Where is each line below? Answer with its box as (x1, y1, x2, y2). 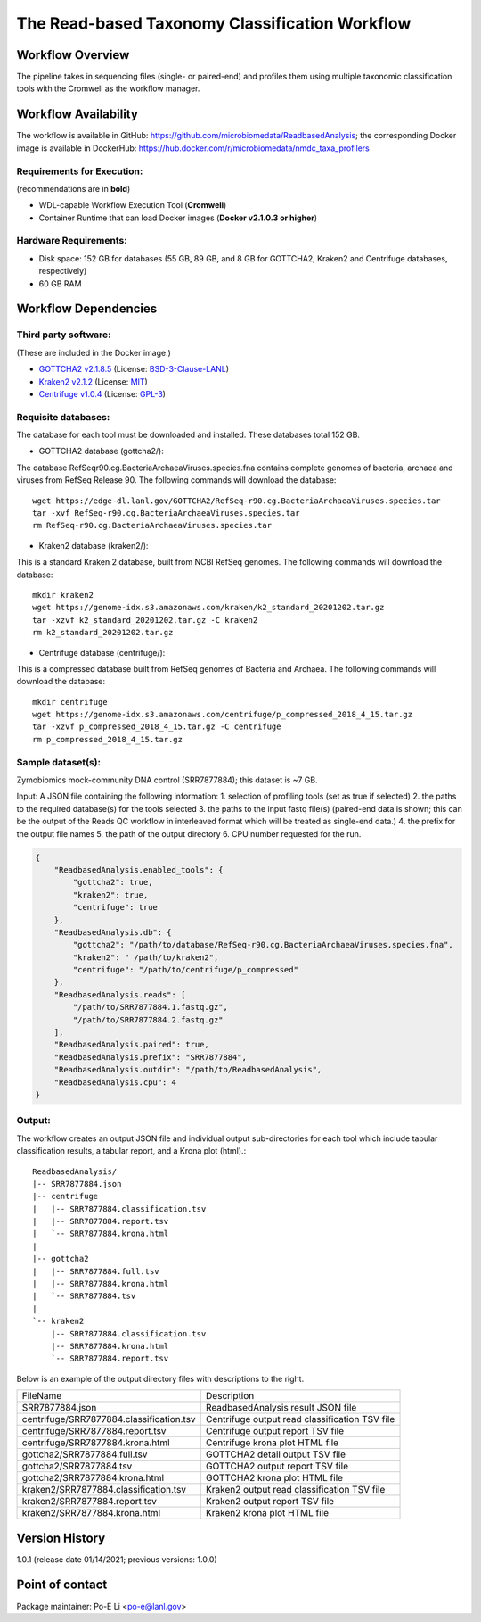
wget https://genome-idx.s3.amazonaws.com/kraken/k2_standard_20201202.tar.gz (32, 602, 385, 613)
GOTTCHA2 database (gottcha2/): (38, 446, 164, 457)
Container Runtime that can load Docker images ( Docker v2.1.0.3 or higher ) (38, 212, 318, 223)
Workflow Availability (16, 107, 138, 122)
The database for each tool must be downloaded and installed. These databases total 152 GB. (16, 429, 361, 441)
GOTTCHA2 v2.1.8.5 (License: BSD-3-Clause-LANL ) (38, 364, 230, 375)
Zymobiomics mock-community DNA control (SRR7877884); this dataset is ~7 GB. (16, 774, 318, 785)
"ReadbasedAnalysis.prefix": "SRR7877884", (53, 1052, 247, 1062)
